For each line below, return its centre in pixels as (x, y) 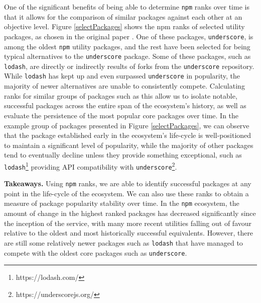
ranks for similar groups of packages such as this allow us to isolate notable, (121, 95)
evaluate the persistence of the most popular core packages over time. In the (121, 115)
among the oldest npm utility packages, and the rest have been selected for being (127, 46)
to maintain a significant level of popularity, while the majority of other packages (129, 145)
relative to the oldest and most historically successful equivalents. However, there (129, 233)
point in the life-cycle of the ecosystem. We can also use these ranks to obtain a (126, 193)
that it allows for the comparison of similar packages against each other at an (123, 16)
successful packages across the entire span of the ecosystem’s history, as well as (125, 105)
